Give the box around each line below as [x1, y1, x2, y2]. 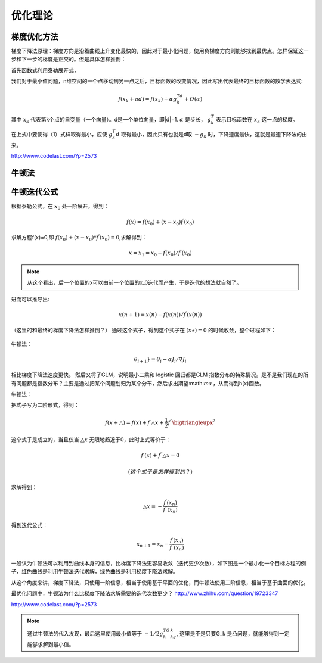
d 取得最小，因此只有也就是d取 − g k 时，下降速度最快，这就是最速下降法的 [116, 131, 302, 139]
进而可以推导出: [11, 295, 50, 303]
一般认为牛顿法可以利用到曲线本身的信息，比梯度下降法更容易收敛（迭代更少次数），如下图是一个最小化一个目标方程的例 [11, 559, 306, 566]
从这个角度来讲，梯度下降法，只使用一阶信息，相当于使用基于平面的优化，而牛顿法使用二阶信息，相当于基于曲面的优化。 [11, 578, 309, 586]
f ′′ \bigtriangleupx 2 [168, 418, 216, 426]
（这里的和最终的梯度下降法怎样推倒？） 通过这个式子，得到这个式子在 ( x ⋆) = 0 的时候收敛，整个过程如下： [11, 326, 277, 334]
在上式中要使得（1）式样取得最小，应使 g [11, 131, 113, 138]
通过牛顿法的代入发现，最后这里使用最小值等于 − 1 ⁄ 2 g [27, 630, 163, 637]
